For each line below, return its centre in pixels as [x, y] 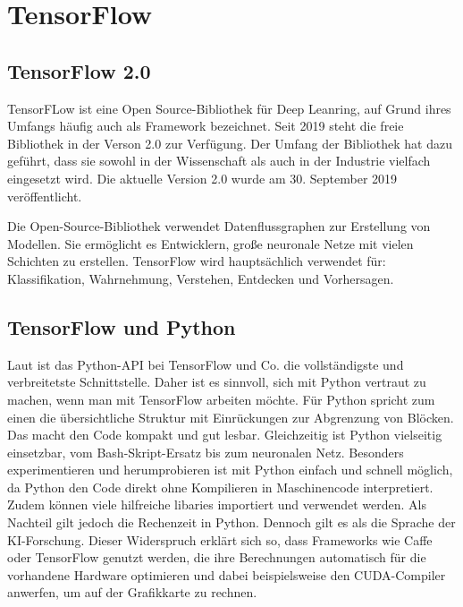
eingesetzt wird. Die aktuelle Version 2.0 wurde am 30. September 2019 [202, 178]
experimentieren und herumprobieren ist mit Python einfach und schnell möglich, [230, 470]
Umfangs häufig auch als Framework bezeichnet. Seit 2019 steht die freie [206, 126]
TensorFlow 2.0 [79, 70]
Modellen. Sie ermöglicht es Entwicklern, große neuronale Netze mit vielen [210, 243]
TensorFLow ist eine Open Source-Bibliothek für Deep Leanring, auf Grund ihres [229, 108]
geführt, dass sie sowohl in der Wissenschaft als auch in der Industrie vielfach [219, 161]
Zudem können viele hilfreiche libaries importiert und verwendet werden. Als [217, 504]
